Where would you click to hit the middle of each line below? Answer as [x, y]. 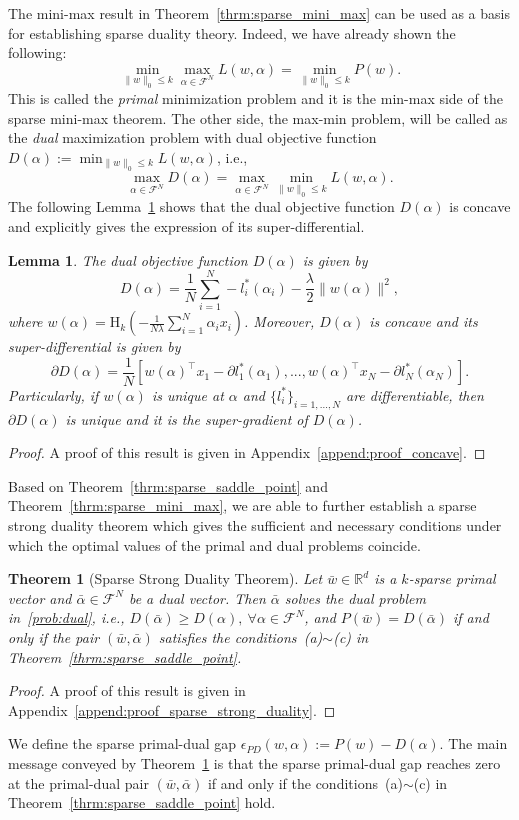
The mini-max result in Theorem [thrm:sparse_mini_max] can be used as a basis [259, 13]
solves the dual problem [355, 597]
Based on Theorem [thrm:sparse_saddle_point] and [168, 485]
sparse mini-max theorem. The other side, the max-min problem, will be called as [258, 117]
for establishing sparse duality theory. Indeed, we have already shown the [232, 32]
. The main [473, 743]
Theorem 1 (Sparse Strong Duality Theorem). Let [165, 578]
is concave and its [423, 321]
